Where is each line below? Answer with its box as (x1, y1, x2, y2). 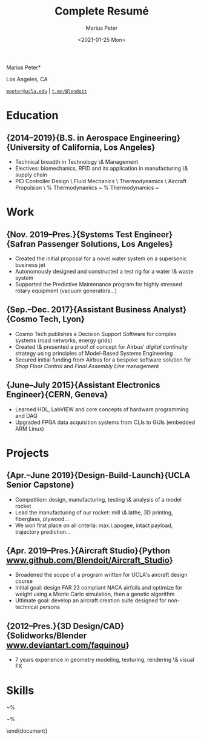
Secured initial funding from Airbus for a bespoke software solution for (15, 356, 192, 363)
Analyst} (153, 304, 186, 315)
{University (6, 142, 50, 152)
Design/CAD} (73, 621, 125, 631)
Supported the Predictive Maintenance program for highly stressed (15, 280, 182, 288)
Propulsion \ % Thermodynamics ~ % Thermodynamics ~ (15, 184, 159, 191)
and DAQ (15, 412, 38, 419)
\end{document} (6, 727, 48, 735)
